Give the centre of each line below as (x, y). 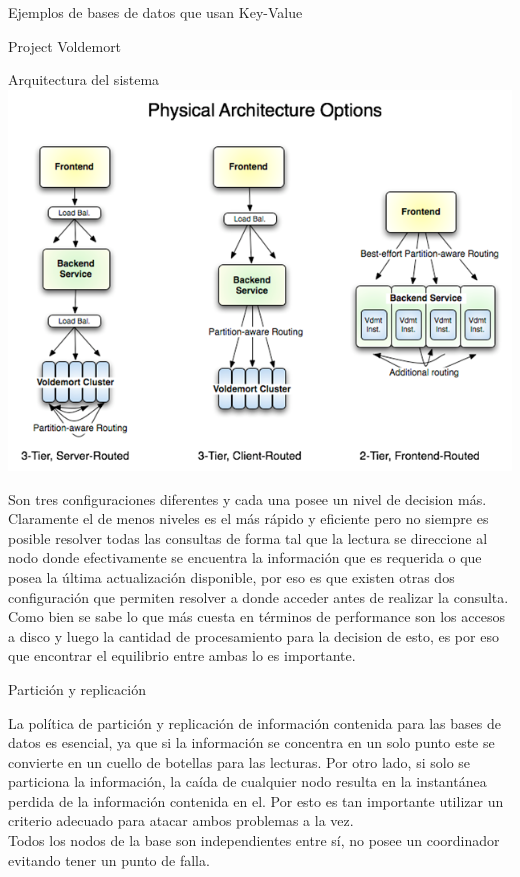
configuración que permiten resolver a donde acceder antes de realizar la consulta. (258, 596)
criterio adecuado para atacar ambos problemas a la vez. (181, 820)
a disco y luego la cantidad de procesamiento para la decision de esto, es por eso (253, 635)
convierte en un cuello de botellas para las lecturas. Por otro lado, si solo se (239, 761)
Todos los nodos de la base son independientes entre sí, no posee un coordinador (254, 840)
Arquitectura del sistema (84, 79)
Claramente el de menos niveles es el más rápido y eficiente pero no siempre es (248, 518)
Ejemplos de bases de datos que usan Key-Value (155, 12)
